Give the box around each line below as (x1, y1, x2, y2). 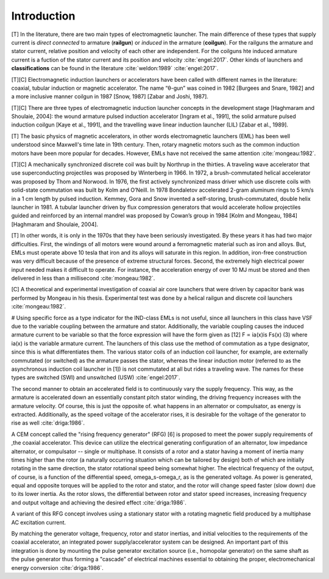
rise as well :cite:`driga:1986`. (11, 419, 85, 427)
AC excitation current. (11, 519, 66, 526)
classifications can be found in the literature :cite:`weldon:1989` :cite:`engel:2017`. (11, 65, 219, 72)
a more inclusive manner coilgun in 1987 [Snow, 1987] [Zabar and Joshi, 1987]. (11, 93, 208, 100)
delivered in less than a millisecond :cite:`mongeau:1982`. (11, 275, 155, 282)
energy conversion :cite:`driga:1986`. (11, 564, 104, 571)
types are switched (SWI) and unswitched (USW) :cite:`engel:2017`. (11, 374, 180, 381)
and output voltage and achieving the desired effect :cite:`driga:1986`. (11, 498, 187, 506)
